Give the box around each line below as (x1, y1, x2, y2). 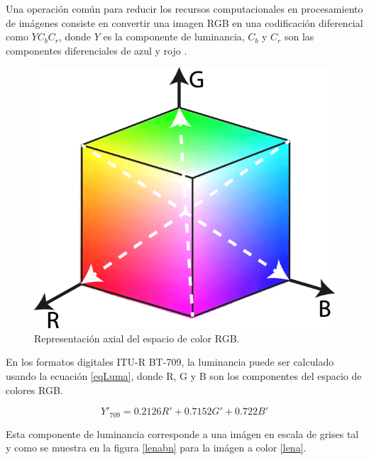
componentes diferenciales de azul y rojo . (6, 43, 187, 57)
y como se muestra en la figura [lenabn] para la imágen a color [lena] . (6, 440, 307, 455)
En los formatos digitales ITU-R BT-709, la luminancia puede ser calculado (6, 354, 334, 369)
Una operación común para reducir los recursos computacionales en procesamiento (6, 1, 363, 16)
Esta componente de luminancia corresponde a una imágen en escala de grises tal (6, 426, 359, 441)
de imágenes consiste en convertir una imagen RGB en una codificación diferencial (6, 15, 363, 30)
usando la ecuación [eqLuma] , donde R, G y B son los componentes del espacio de (6, 369, 362, 383)
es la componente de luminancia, (103, 29, 245, 44)
